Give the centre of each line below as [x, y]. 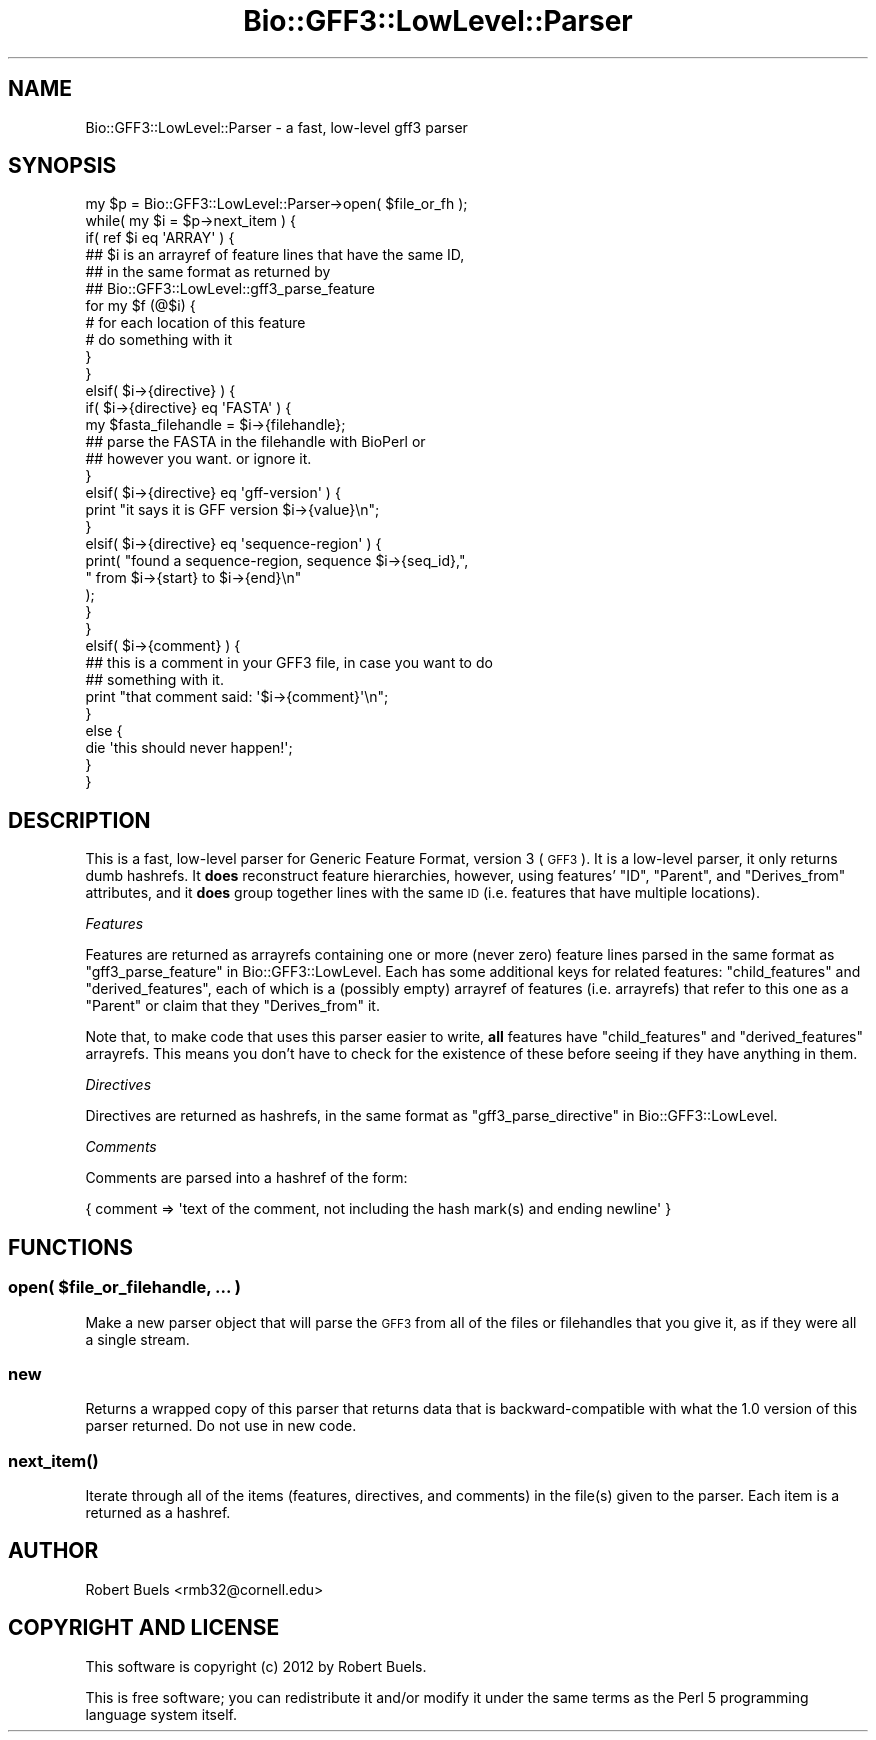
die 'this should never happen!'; [189, 748]
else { [104, 731]
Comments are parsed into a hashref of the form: [246, 1178]
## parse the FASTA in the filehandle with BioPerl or [255, 442]
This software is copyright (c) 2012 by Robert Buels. [256, 1666]
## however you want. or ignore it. [198, 459]
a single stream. [137, 1339]
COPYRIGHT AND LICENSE [144, 1628]
